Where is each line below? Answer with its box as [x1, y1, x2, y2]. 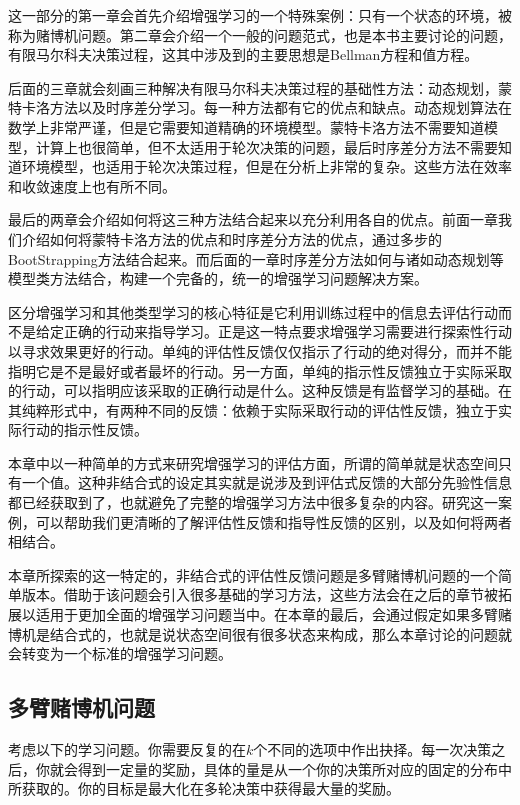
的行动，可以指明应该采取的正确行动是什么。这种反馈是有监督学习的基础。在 [8, 380, 512, 401]
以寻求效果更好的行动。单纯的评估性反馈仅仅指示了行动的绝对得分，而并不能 [8, 340, 512, 361]
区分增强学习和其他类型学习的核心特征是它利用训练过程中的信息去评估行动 [8, 301, 498, 322]
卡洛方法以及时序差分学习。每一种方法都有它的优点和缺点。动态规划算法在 [21, 97, 512, 118]
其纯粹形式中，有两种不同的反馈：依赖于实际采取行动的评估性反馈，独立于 [8, 399, 498, 420]
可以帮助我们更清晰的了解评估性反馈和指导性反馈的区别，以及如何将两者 [35, 511, 512, 532]
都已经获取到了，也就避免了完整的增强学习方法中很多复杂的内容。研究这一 [8, 492, 498, 513]
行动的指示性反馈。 [21, 419, 148, 440]
